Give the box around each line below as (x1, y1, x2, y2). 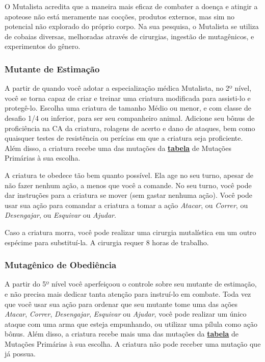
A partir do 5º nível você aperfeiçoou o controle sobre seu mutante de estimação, (5, 278, 257, 289)
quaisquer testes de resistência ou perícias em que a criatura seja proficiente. (5, 133, 243, 143)
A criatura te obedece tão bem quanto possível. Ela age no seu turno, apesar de (5, 169, 253, 180)
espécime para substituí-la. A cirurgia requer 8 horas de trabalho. (5, 237, 209, 247)
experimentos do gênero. (5, 41, 81, 51)
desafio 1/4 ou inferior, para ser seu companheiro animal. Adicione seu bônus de (5, 112, 255, 123)
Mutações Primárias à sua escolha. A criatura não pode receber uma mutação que (5, 338, 261, 349)
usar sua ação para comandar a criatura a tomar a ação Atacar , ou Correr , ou (5, 199, 248, 210)
